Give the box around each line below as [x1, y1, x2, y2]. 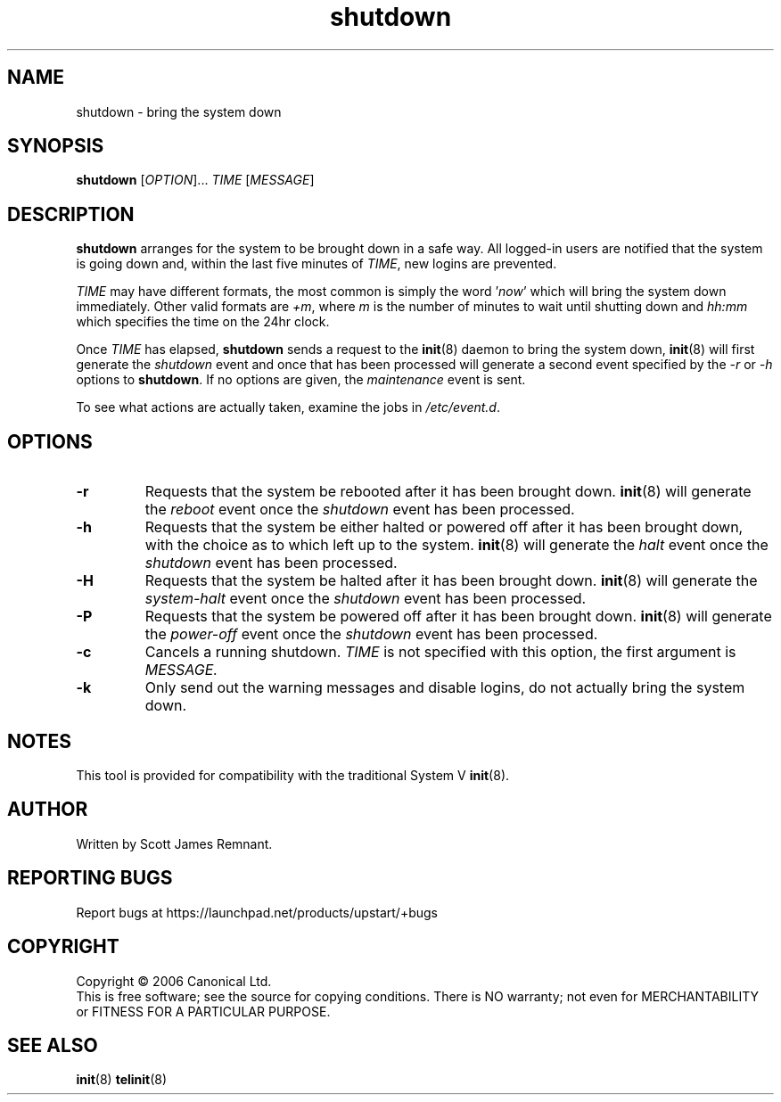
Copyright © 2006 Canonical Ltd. [76, 973, 272, 989]
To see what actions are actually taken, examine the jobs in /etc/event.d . [76, 399, 500, 415]
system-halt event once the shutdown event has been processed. [144, 589, 587, 608]
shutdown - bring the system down [76, 103, 282, 119]
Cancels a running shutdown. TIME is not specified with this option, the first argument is [144, 643, 736, 662]
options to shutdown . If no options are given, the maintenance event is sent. [76, 372, 526, 388]
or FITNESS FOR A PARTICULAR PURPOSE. [76, 1003, 331, 1019]
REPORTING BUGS [7, 867, 173, 890]
